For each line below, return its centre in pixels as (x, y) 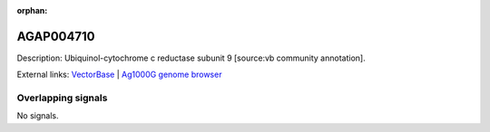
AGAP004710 (56, 36)
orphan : (32, 10)
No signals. (38, 116)
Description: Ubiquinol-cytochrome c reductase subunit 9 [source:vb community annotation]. (191, 58)
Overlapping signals (62, 98)
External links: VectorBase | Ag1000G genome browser (119, 75)
